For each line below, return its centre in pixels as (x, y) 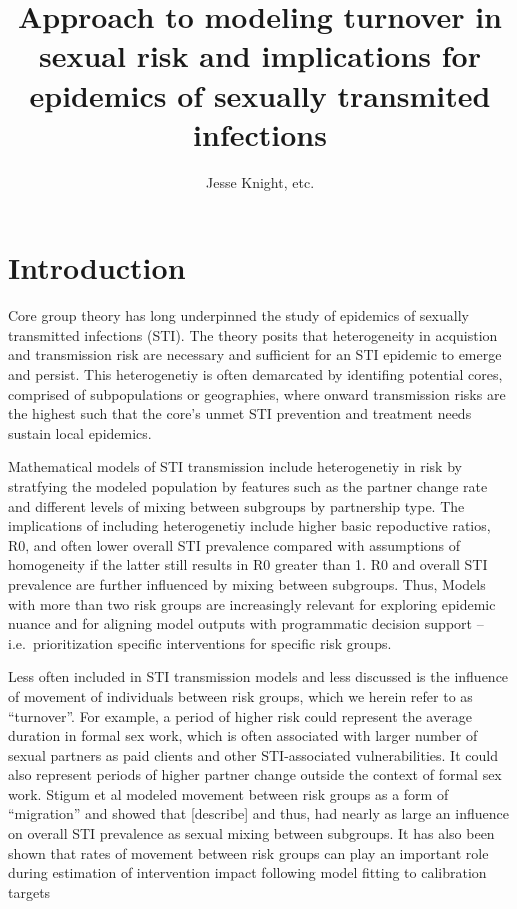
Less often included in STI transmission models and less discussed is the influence (258, 676)
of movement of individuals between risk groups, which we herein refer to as (240, 695)
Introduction (97, 267)
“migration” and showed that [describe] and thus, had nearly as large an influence (258, 813)
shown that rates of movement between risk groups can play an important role (248, 852)
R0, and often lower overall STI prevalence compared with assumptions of (234, 544)
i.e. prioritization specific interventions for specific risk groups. (200, 642)
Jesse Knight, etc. (260, 181)
